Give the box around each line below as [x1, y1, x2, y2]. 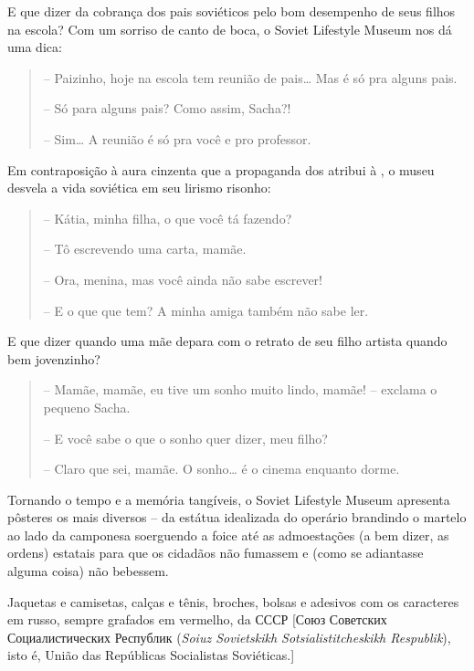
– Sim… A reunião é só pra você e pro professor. [43, 129, 311, 148]
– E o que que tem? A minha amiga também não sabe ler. [43, 300, 369, 320]
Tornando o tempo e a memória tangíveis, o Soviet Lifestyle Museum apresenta [7, 489, 450, 508]
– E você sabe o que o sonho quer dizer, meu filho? [43, 428, 328, 447]
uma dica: [7, 37, 62, 57]
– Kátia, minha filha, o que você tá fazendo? [43, 208, 292, 227]
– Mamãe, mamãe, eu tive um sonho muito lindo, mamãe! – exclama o [43, 380, 437, 399]
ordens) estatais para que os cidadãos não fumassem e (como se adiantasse [7, 543, 424, 562]
